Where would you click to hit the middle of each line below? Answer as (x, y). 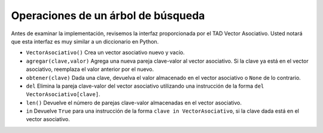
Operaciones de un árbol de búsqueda (108, 16)
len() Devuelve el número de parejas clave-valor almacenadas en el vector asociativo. (134, 103)
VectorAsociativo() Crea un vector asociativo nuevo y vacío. (105, 52)
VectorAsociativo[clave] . (63, 94)
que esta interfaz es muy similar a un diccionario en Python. (85, 41)
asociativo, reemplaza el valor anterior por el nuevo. (90, 69)
